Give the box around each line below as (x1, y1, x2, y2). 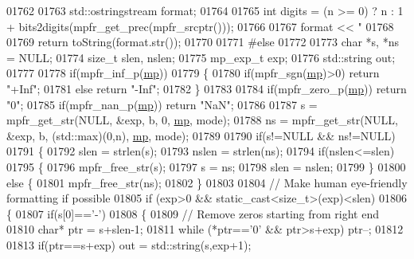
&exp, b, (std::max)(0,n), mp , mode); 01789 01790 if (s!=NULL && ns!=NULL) (6, 127, 396, 143)
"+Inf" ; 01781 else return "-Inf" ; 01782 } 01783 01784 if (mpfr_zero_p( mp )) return (6, 80, 407, 96)
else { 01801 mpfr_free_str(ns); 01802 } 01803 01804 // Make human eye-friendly (6, 174, 408, 190)
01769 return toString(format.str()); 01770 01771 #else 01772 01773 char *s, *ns (6, 33, 399, 50)
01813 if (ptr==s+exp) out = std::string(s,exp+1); (6, 236, 252, 253)
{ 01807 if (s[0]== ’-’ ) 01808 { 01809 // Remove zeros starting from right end (6, 205, 380, 222)
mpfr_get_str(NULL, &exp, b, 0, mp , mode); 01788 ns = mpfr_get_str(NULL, (6, 112, 398, 128)
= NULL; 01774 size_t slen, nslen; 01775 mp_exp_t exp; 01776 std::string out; (6, 49, 396, 65)
